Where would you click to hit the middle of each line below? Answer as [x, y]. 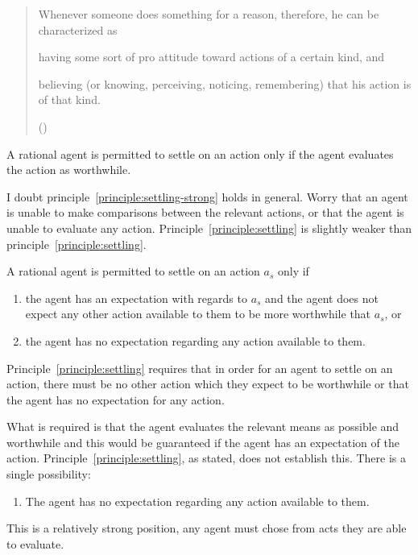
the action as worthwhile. [69, 170]
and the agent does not [322, 298]
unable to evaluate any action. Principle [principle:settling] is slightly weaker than [209, 228]
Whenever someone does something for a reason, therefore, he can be [209, 14]
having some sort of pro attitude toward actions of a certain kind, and [211, 57]
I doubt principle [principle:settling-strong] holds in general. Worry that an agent [207, 196]
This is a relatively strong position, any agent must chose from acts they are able [207, 528]
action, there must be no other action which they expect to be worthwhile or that [208, 384]
